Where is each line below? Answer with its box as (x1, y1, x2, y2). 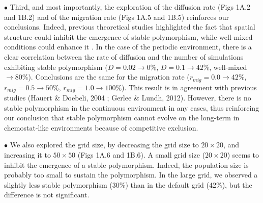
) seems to (227, 149, 259, 160)
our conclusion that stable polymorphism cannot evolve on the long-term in (4, 112, 240, 123)
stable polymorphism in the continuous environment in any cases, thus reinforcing (4, 102, 259, 113)
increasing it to (4, 149, 51, 160)
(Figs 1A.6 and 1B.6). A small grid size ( (77, 149, 206, 160)
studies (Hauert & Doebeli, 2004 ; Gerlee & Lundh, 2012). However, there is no (4, 92, 251, 103)
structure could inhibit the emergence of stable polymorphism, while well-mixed (4, 31, 253, 42)
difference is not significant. (4, 189, 90, 200)
